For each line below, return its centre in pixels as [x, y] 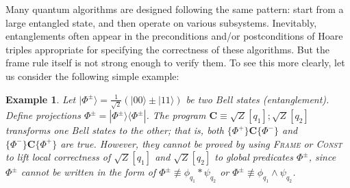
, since [322, 157]
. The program [176, 115]
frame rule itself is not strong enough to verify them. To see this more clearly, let [175, 63]
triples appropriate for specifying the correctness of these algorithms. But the [168, 49]
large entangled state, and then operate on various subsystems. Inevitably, [161, 22]
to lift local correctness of [58, 157]
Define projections [43, 115]
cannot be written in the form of [88, 172]
